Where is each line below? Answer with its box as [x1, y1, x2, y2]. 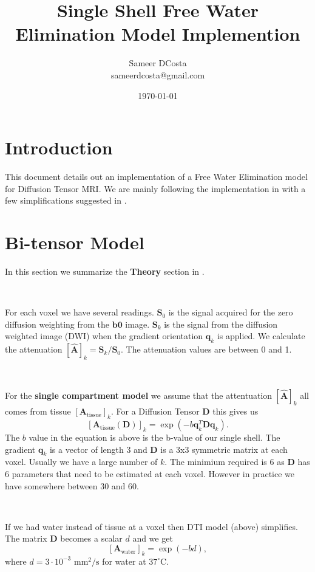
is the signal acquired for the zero [168, 306, 293, 319]
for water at [102, 554, 146, 567]
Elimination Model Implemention [15, 21, 300, 46]
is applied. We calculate [217, 329, 305, 342]
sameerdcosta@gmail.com [110, 68, 205, 81]
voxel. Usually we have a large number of [5, 455, 158, 468]
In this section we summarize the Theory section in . [5, 264, 205, 277]
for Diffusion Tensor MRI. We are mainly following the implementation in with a [5, 182, 306, 195]
